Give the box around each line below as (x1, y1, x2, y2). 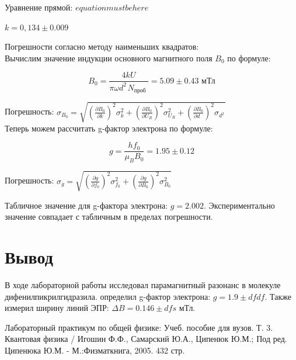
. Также (264, 290, 291, 302)
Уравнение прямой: (5, 1, 73, 13)
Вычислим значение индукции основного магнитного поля (5, 51, 213, 64)
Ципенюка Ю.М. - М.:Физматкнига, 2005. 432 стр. (5, 344, 185, 356)
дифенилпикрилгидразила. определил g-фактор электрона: (5, 290, 211, 302)
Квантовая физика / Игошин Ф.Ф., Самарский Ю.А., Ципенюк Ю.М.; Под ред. (5, 333, 287, 345)
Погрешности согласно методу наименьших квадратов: (5, 40, 199, 53)
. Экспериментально (204, 199, 275, 211)
